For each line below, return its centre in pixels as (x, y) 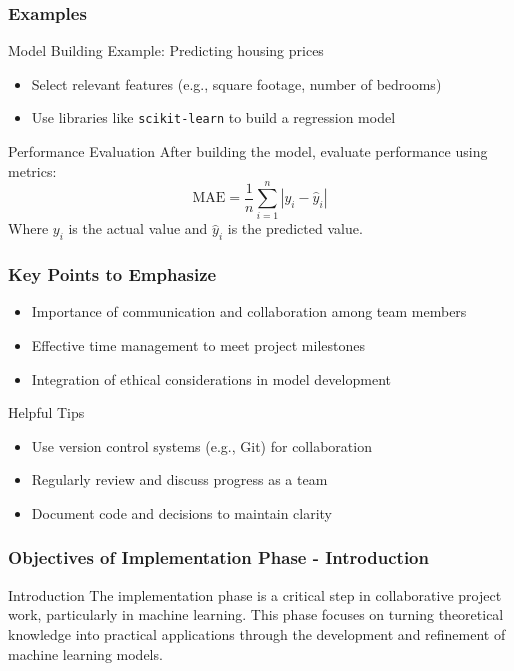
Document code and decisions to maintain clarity (182, 512)
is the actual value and (138, 228)
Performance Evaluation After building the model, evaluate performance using (248, 151)
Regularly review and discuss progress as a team (179, 479)
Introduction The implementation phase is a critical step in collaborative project (255, 594)
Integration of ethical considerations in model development (211, 378)
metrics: (32, 170)
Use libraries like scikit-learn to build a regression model (213, 117)
